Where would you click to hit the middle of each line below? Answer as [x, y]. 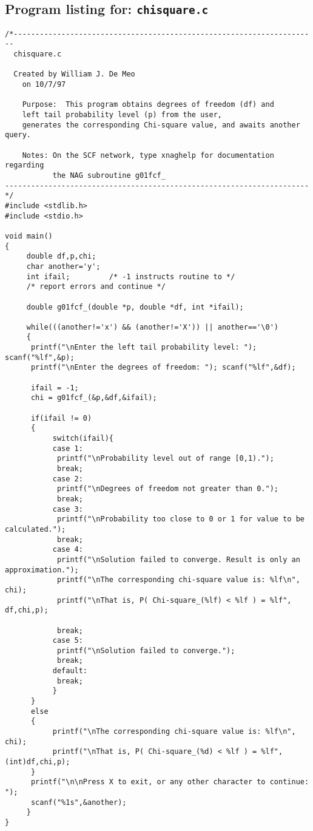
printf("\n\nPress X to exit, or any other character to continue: [170, 782]
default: [70, 671]
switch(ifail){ [83, 439]
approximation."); [42, 570]
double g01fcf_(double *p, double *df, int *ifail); [135, 307]
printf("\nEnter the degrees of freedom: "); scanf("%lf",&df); [163, 368]
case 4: [68, 550]
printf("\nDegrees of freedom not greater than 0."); [168, 489]
